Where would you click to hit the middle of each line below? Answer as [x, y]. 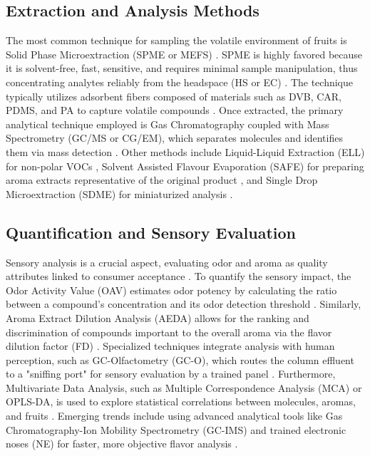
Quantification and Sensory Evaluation [151, 232]
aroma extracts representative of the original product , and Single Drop [162, 180]
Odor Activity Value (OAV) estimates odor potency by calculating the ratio [171, 290]
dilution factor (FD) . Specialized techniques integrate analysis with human [170, 346]
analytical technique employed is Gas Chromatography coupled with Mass [168, 124]
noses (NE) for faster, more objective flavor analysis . [122, 444]
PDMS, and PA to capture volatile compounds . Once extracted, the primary [175, 110]
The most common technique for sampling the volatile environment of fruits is [176, 40]
